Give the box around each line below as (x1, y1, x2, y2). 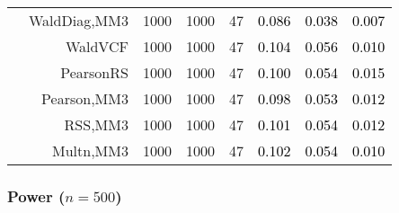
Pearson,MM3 (41, 88, 129, 109)
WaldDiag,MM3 (29, 10, 129, 31)
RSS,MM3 (64, 114, 129, 135)
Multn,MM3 (52, 140, 129, 161)
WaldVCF (65, 36, 129, 57)
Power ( (7, 184, 66, 207)
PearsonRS (60, 62, 129, 83)
